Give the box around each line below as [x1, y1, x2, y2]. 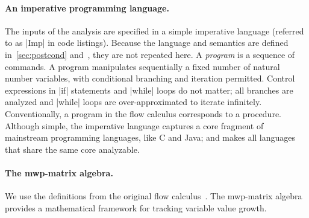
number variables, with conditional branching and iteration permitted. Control [5, 72, 295, 85]
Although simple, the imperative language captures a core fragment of [5, 119, 264, 132]
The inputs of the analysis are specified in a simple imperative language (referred [5, 24, 304, 37]
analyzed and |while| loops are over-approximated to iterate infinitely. [5, 95, 262, 108]
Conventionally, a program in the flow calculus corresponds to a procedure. [5, 107, 281, 120]
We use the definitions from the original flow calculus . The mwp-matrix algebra [5, 190, 302, 202]
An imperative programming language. [5, 1, 169, 14]
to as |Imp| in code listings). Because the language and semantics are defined [5, 36, 289, 49]
